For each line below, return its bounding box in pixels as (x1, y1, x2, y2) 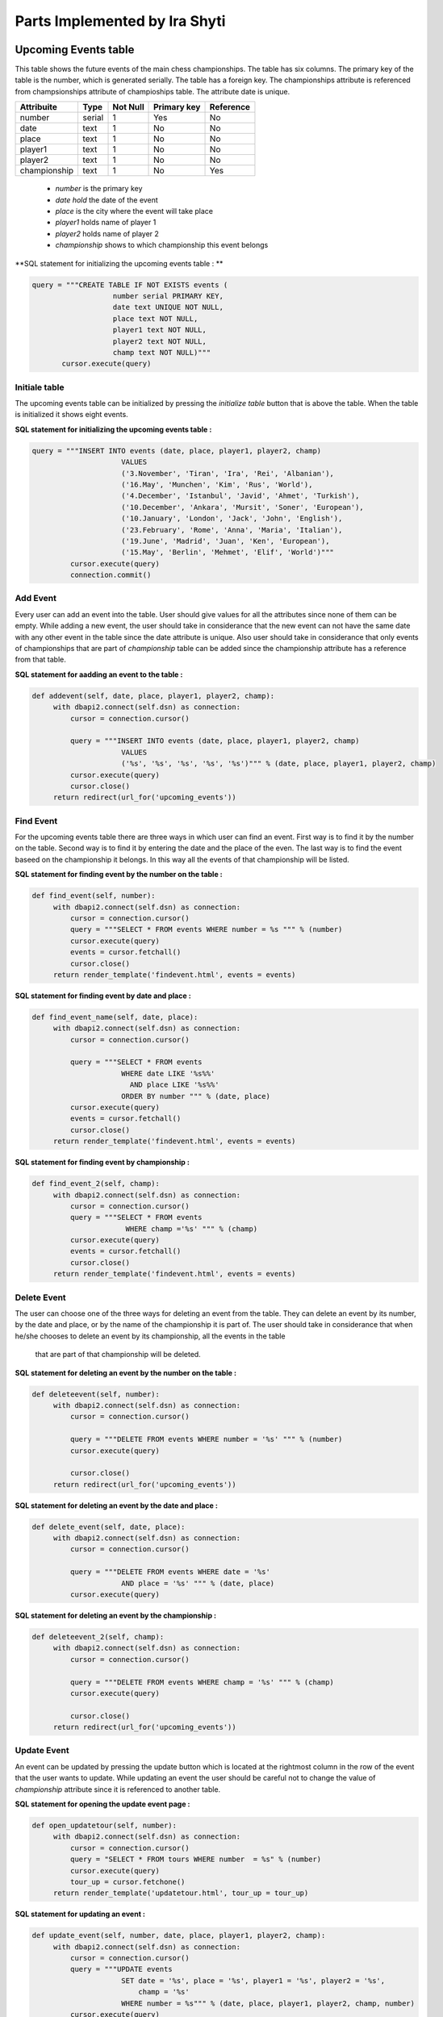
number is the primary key (55, 184, 143, 194)
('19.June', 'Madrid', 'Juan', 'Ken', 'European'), (121, 537, 330, 545)
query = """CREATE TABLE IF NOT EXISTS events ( (31, 280, 228, 290)
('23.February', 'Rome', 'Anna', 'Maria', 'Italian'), (121, 525, 343, 534)
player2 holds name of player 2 (55, 228, 159, 238)
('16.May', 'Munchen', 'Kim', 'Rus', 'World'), (121, 480, 313, 489)
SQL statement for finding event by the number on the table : (15, 870, 223, 879)
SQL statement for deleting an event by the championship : (15, 1610, 217, 1620)
